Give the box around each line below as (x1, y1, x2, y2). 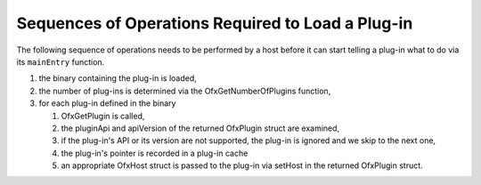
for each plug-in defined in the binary (38, 98, 176, 109)
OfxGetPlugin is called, (61, 110, 145, 121)
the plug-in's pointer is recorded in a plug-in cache (61, 148, 249, 158)
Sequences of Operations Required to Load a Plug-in (16, 13, 413, 33)
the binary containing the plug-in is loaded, (38, 73, 198, 84)
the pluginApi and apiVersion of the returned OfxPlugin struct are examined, (61, 123, 340, 133)
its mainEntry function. (16, 56, 105, 67)
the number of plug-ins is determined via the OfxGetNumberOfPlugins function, (38, 85, 331, 96)
